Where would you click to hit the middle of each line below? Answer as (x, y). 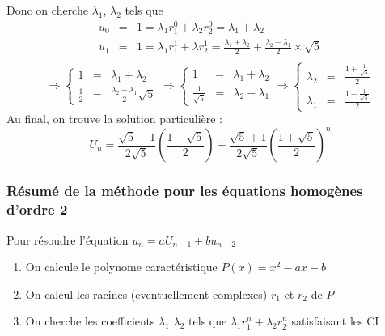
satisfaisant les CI (335, 321)
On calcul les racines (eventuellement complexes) (146, 293)
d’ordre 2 (37, 209)
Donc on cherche (47, 10)
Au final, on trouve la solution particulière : (115, 119)
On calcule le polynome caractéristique (121, 267)
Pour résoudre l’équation (68, 239)
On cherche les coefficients (90, 321)
